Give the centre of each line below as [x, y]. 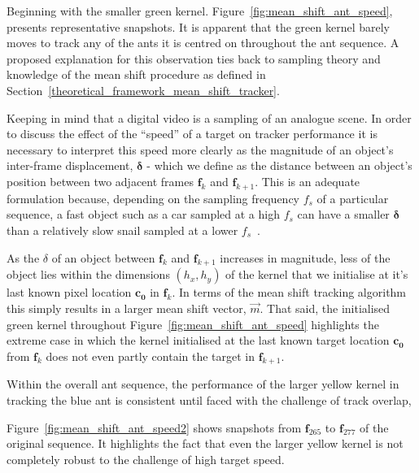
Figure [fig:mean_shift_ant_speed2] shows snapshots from [154, 427]
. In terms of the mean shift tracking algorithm [289, 292]
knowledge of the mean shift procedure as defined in [136, 74]
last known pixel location [69, 292]
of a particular [353, 198]
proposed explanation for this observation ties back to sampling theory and [194, 58]
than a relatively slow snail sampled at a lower [122, 230]
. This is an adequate [308, 181]
